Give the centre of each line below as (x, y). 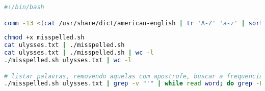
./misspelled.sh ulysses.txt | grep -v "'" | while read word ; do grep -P (134, 84)
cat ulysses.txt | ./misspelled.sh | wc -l (79, 53)
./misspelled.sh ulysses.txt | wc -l (68, 60)
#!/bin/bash (24, 7)
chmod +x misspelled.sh (44, 38)
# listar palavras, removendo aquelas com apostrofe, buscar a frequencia (134, 76)
